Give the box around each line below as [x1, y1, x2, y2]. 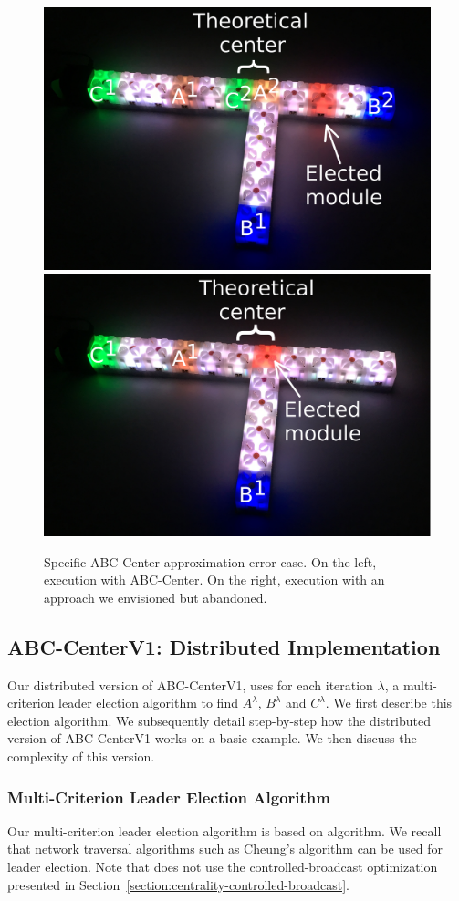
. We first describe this [325, 693, 453, 712]
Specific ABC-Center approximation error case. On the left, [44, 552, 377, 571]
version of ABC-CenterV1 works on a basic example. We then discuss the [7, 729, 417, 748]
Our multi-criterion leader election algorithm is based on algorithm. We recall [7, 821, 442, 840]
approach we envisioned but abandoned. [44, 587, 267, 606]
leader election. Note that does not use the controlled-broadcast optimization [7, 857, 438, 876]
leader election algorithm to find [58, 693, 238, 712]
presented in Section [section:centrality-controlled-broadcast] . [7, 875, 349, 894]
